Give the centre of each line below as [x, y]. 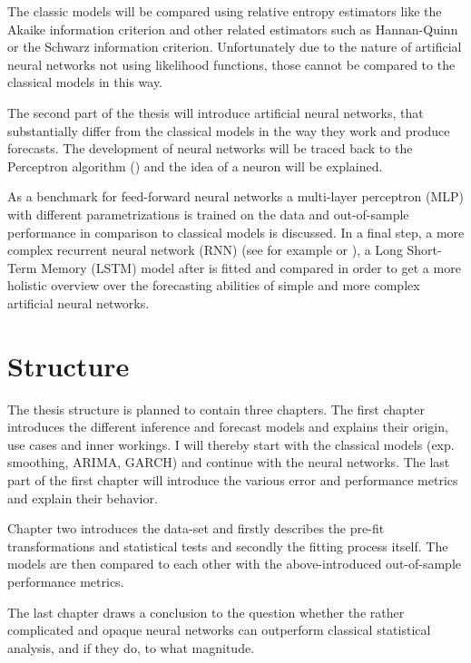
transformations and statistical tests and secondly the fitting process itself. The [228, 546]
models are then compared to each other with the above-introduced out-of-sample [235, 564]
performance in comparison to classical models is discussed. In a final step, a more [236, 232]
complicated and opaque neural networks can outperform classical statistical [219, 630]
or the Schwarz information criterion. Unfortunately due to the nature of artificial [235, 47]
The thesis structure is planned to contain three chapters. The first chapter [216, 409]
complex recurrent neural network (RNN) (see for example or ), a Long [205, 250]
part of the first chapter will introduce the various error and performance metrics [233, 480]
